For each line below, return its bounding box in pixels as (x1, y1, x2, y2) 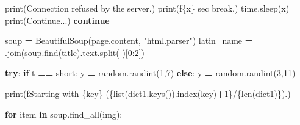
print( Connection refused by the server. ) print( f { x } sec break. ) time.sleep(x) (5, 2, 290, 14)
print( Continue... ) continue (5, 13, 110, 26)
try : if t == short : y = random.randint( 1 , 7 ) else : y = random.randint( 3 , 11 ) (5, 66, 296, 79)
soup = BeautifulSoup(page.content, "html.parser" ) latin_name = (5, 34, 253, 47)
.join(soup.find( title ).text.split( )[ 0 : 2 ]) (5, 46, 145, 59)
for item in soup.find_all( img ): (5, 107, 123, 120)
